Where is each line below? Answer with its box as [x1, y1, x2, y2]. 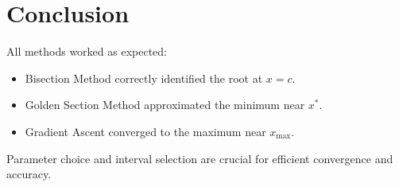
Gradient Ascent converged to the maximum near [25, 123, 266, 139]
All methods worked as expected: [6, 43, 168, 60]
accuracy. [6, 166, 52, 182]
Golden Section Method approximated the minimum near [25, 96, 305, 113]
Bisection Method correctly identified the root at [25, 69, 263, 86]
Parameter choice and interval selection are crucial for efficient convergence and [6, 150, 393, 166]
